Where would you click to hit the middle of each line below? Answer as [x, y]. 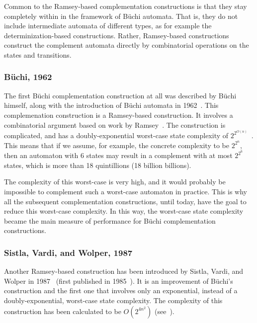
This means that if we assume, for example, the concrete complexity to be [117, 145]
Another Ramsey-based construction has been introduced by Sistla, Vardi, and [124, 271]
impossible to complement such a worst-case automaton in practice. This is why [126, 192]
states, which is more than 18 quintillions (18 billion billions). [98, 165]
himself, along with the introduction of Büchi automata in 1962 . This [111, 105]
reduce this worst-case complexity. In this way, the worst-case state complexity [124, 211]
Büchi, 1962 [28, 77]
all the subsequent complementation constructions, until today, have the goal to [125, 201]
